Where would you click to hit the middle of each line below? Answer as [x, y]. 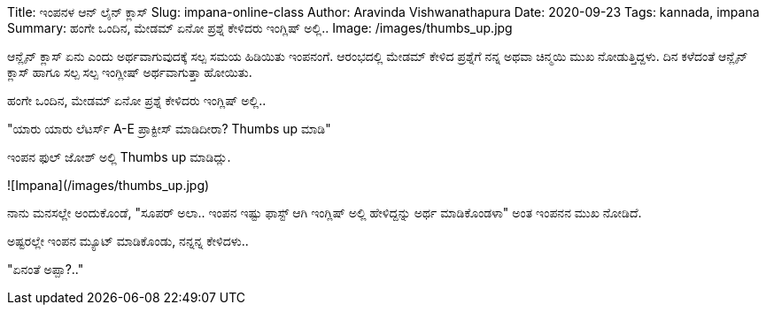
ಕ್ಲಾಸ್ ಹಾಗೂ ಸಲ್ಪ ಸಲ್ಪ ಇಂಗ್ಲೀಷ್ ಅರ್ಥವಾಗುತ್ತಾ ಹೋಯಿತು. [130, 72]
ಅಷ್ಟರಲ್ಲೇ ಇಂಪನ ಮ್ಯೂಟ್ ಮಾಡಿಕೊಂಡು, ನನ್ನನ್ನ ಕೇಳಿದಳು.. [128, 241]
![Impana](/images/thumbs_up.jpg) [108, 185]
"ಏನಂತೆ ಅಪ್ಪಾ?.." [46, 269]
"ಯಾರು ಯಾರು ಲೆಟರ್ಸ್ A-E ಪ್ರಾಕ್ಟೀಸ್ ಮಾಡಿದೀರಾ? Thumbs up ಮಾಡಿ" [169, 129]
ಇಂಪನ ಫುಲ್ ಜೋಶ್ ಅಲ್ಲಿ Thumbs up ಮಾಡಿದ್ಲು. [119, 157]
